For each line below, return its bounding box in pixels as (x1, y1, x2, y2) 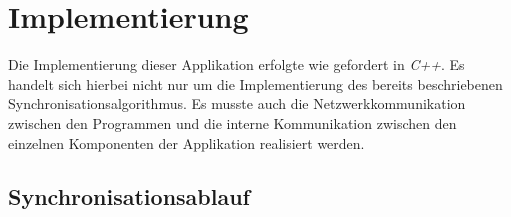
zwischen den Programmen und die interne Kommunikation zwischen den (8, 112, 457, 133)
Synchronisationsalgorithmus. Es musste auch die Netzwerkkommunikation (8, 93, 466, 114)
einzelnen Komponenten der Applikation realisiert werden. (8, 132, 365, 153)
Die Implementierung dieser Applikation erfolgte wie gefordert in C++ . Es (8, 54, 465, 75)
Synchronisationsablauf (8, 181, 250, 212)
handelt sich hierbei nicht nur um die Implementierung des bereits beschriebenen (8, 73, 503, 94)
